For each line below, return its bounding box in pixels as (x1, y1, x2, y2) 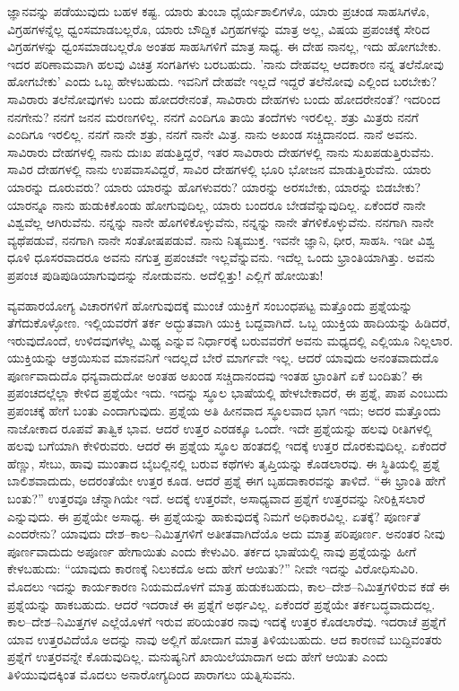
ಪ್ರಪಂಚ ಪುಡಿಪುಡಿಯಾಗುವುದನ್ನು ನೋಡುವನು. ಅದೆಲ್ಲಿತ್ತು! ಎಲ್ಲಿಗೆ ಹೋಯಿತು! (7, 265, 324, 284)
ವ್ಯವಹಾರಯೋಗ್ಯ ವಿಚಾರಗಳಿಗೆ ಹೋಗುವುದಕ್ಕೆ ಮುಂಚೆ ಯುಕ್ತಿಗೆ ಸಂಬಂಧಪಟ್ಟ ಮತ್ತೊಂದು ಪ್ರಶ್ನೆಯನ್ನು (7, 295, 413, 314)
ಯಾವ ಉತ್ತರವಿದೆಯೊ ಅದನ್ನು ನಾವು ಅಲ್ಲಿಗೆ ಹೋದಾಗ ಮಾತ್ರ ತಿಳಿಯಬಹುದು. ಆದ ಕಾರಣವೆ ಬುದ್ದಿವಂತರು (7, 629, 443, 648)
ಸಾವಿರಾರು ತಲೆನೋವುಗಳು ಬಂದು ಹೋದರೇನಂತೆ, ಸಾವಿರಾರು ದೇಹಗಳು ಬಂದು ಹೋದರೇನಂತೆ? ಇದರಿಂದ (7, 89, 440, 108)
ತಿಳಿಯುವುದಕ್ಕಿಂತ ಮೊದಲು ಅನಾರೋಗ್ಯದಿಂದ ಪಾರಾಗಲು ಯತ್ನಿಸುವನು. (7, 664, 296, 683)
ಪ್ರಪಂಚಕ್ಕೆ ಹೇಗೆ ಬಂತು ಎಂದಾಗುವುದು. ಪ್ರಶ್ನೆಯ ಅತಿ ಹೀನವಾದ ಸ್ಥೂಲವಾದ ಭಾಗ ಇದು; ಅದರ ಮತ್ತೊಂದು (7, 401, 441, 420)
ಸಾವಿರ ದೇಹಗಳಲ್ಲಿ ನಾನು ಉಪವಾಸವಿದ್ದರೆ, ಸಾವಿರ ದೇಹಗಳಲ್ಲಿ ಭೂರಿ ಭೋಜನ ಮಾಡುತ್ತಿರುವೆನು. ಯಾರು (7, 160, 431, 179)
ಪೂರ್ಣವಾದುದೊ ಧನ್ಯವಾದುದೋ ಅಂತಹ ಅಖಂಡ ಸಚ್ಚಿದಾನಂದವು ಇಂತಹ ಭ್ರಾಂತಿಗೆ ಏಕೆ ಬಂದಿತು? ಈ (7, 365, 423, 384)
